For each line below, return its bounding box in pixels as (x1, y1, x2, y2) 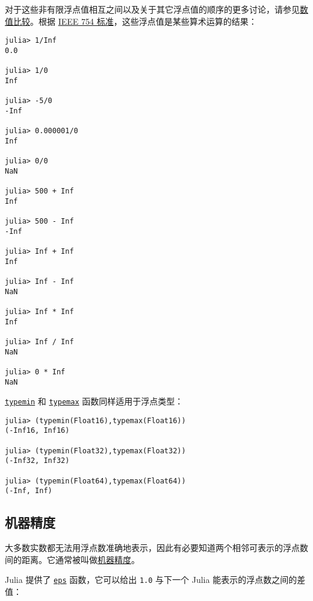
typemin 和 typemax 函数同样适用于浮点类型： (5, 395, 184, 407)
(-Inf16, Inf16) (5, 426, 70, 435)
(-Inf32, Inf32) (5, 456, 70, 465)
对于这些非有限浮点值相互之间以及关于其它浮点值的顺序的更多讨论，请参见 (5, 3, 300, 15)
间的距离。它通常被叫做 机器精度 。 (5, 553, 140, 565)
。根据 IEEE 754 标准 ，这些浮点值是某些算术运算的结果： (30, 14, 257, 27)
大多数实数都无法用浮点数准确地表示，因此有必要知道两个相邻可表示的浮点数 (5, 541, 308, 554)
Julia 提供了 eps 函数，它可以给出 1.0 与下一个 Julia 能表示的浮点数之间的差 (5, 573, 306, 586)
